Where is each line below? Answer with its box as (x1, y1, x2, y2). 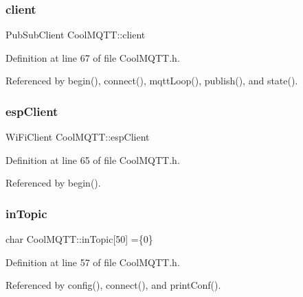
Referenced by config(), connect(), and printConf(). (5, 278, 221, 292)
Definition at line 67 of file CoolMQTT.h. (5, 50, 180, 64)
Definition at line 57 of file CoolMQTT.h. (5, 254, 180, 269)
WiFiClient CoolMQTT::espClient (5, 130, 150, 144)
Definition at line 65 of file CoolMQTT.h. (5, 152, 180, 167)
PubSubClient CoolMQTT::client (5, 27, 146, 42)
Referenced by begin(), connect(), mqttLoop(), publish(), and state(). (5, 73, 298, 88)
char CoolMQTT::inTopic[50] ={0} (5, 232, 153, 246)
